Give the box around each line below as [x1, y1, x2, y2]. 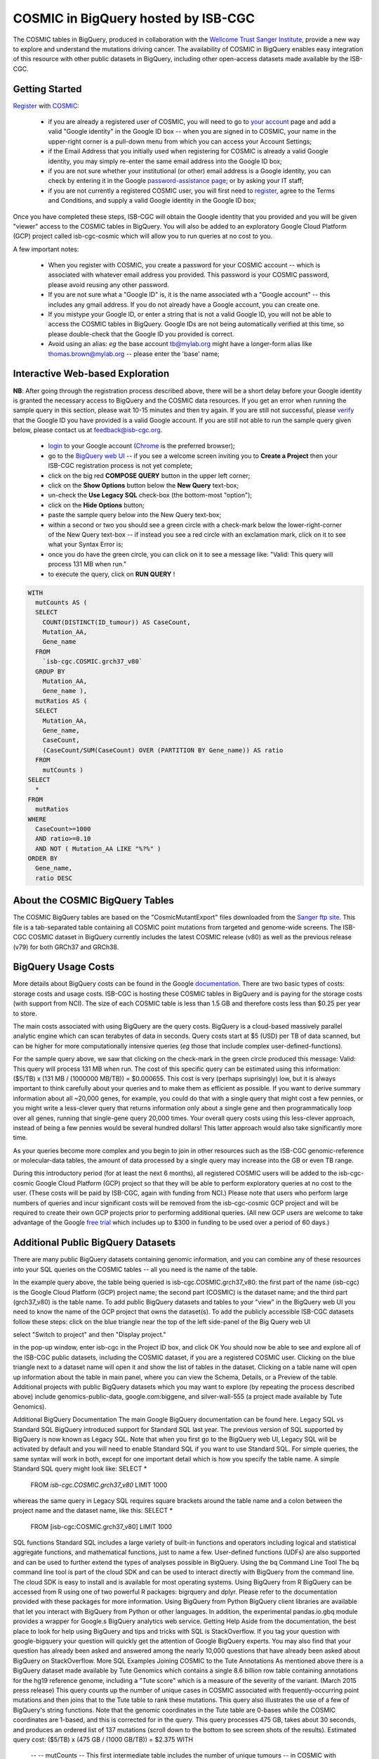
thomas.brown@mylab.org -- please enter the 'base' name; [48, 349, 220, 358]
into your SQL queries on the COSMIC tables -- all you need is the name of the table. [13, 1265, 258, 1274]
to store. [13, 1009, 38, 1017]
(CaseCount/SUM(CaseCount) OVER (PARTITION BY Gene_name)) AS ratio [42, 746, 284, 754]
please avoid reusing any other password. [48, 280, 170, 288]
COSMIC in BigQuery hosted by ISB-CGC [13, 11, 255, 26]
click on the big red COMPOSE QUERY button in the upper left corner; [48, 471, 251, 480]
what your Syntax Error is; [48, 540, 124, 549]
